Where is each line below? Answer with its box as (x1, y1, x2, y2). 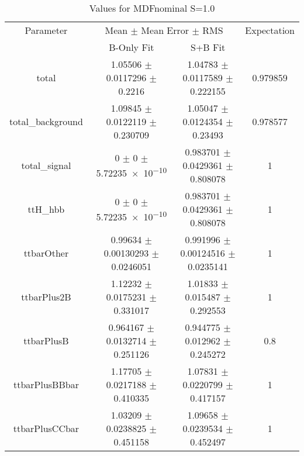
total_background (9, 115, 83, 128)
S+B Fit (190, 40, 226, 54)
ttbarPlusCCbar (13, 422, 80, 435)
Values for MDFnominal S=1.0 (89, 1, 215, 15)
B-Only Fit (109, 40, 154, 54)
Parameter (25, 23, 68, 37)
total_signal (21, 158, 71, 172)
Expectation (245, 23, 295, 37)
